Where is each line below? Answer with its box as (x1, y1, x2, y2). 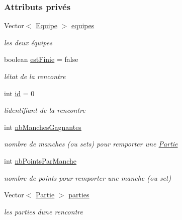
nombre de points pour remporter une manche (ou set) (4, 172, 171, 183)
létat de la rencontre (4, 71, 66, 81)
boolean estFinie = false (4, 54, 78, 64)
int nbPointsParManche (4, 155, 77, 166)
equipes (71, 20, 95, 31)
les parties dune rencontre (4, 206, 83, 216)
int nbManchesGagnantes (4, 121, 81, 132)
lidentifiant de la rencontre (4, 105, 85, 115)
